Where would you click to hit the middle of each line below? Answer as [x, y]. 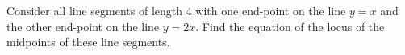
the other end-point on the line [83, 26]
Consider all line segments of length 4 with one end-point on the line [176, 10]
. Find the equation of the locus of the [290, 26]
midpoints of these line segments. [88, 42]
